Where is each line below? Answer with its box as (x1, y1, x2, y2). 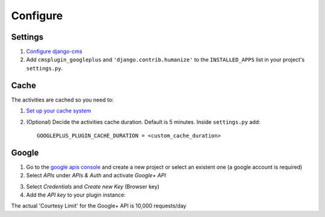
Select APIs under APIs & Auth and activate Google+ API (26, 172, 166, 179)
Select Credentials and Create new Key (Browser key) (26, 183, 159, 190)
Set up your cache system (26, 107, 91, 114)
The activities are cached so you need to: (11, 96, 114, 103)
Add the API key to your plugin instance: (26, 191, 126, 198)
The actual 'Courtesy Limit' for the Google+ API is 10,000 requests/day (11, 202, 187, 210)
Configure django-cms (26, 48, 82, 55)
